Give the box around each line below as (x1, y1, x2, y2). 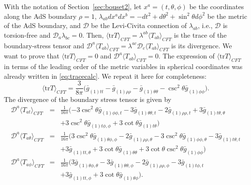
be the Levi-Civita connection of (91, 20, 187, 30)
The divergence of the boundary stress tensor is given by (4, 94, 172, 104)
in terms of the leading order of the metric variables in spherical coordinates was (4, 61, 243, 71)
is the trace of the (174, 29, 227, 40)
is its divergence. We (171, 40, 232, 50)
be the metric (207, 11, 247, 21)
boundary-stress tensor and (4, 40, 85, 50)
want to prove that (4, 51, 59, 61)
